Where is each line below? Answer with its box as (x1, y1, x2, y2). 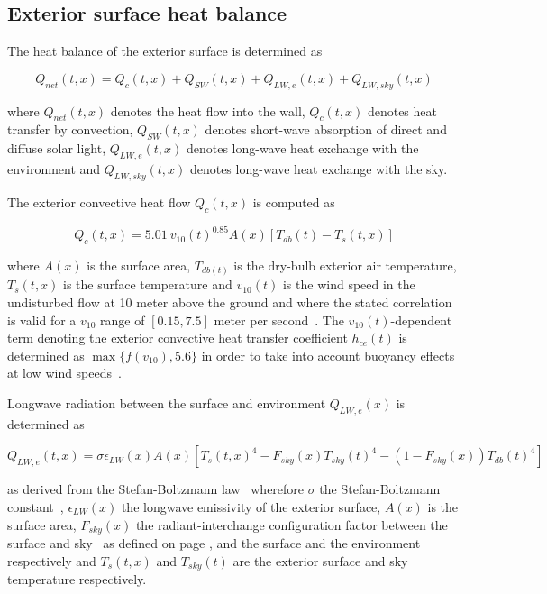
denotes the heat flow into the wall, (110, 101, 305, 120)
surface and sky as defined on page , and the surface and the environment (7, 533, 421, 552)
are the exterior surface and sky (232, 551, 408, 570)
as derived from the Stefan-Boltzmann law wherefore (7, 480, 305, 498)
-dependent (390, 310, 452, 329)
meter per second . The (214, 310, 344, 329)
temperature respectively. (7, 570, 147, 589)
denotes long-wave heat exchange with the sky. (189, 159, 448, 178)
